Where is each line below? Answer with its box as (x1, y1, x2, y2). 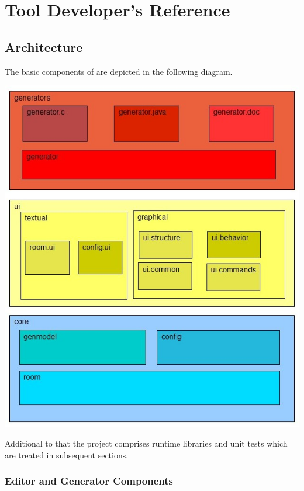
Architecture (5, 37, 83, 56)
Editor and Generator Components (5, 473, 174, 488)
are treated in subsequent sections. (5, 448, 129, 461)
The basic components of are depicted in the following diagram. (5, 65, 233, 77)
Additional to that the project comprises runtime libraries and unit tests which (5, 437, 288, 449)
